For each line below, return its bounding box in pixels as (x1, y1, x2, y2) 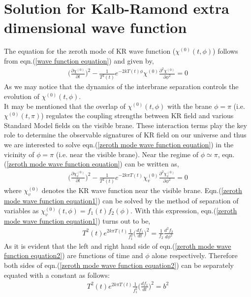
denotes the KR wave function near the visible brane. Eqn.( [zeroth (41, 185, 242, 196)
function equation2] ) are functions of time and (4, 250, 143, 261)
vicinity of (4, 149, 34, 159)
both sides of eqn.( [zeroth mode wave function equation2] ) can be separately (4, 260, 234, 270)
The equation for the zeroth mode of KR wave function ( (4, 46, 176, 56)
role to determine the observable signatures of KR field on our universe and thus (4, 130, 247, 140)
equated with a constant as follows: (4, 269, 110, 280)
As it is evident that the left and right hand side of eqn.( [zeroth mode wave (4, 240, 231, 251)
